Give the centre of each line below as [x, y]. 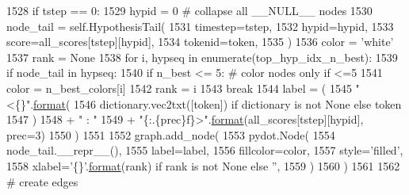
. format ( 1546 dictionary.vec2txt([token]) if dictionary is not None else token [216, 103]
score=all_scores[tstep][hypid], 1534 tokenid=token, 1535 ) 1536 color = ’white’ [200, 42]
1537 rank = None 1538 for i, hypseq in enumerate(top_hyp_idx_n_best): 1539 [202, 57]
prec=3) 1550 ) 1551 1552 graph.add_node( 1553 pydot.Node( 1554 [171, 134]
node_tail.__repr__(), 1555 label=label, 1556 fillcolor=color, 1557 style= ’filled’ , [205, 150]
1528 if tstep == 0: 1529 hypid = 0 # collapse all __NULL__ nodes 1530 [189, 10]
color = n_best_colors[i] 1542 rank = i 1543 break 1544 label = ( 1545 [179, 88]
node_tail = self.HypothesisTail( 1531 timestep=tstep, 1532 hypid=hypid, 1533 [200, 26]
